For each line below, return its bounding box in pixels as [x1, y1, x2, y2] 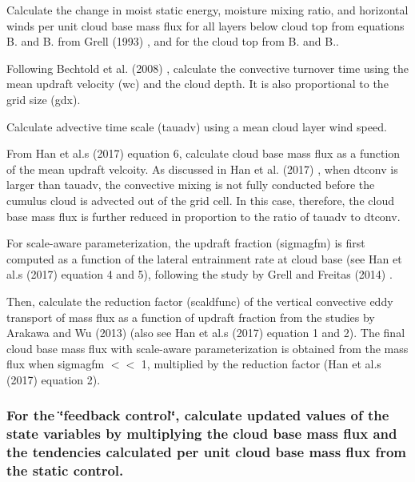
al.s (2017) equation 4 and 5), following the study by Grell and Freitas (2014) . [6, 266, 393, 283]
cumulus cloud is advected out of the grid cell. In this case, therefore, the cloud [6, 191, 394, 208]
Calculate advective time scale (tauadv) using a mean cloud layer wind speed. [6, 118, 387, 135]
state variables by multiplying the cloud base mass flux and [6, 424, 397, 444]
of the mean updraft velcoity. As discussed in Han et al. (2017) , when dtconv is [6, 160, 398, 177]
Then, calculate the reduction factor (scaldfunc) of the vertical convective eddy [6, 292, 393, 309]
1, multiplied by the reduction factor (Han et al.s [141, 355, 381, 372]
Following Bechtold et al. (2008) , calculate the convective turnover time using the [6, 59, 409, 76]
